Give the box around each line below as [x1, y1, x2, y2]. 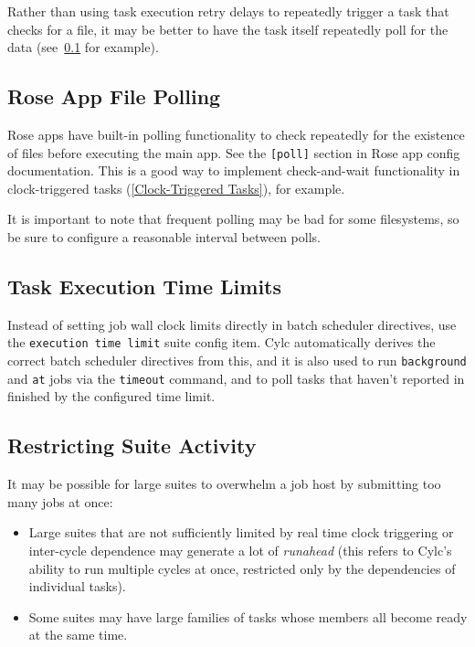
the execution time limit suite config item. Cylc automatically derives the [7, 333, 436, 352]
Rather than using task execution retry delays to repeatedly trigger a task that [7, 2, 449, 20]
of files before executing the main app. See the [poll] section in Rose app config [7, 143, 460, 162]
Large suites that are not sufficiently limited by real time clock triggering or [28, 523, 454, 542]
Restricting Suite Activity [7, 431, 257, 460]
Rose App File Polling [7, 82, 221, 111]
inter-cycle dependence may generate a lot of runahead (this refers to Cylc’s [28, 540, 452, 559]
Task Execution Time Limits [7, 272, 282, 300]
